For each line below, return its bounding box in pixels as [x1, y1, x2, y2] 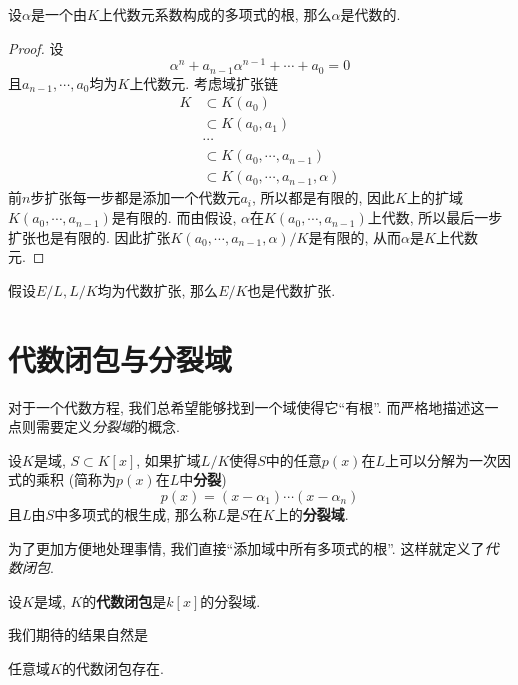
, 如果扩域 [136, 449, 201, 470]
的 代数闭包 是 [82, 590, 167, 611]
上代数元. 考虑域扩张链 [129, 72, 278, 93]
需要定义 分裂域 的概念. [35, 416, 180, 437]
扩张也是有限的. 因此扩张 [8, 226, 171, 247]
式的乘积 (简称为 [8, 469, 117, 490]
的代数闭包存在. [61, 657, 164, 678]
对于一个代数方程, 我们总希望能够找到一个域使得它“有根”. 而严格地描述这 [8, 396, 485, 417]
